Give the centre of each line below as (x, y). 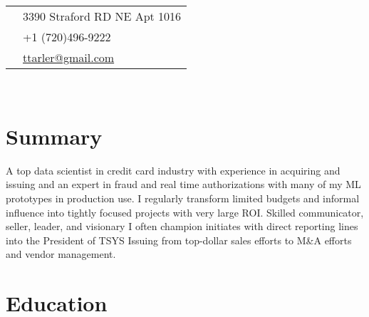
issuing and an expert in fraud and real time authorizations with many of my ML (183, 184)
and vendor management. (61, 254)
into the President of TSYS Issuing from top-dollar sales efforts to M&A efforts (179, 240)
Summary (54, 136)
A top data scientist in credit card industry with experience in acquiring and (173, 170)
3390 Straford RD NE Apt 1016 (102, 16)
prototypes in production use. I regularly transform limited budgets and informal (183, 198)
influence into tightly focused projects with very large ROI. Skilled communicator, (185, 212)
